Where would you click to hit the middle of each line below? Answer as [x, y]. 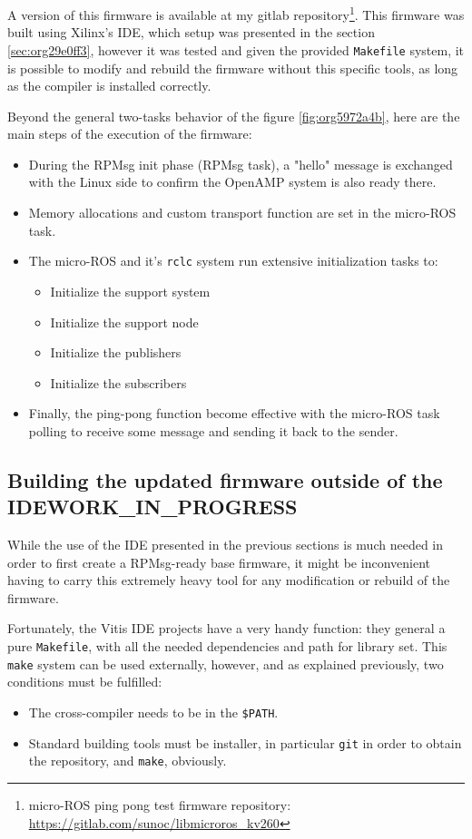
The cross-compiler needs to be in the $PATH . [153, 712]
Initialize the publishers [116, 352]
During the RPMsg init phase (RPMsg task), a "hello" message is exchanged [241, 164]
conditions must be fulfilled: [85, 682]
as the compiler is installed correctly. [109, 86]
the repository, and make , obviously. [128, 761]
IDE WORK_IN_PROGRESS [152, 507]
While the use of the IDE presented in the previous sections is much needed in [226, 545]
